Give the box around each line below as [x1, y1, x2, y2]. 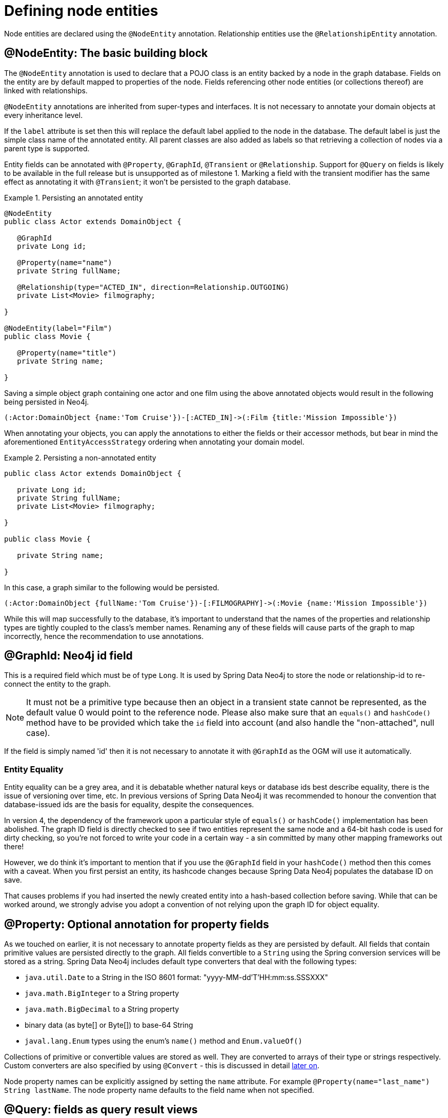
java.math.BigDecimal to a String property [25, 1005, 179, 1014]
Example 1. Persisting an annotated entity [4, 193, 143, 202]
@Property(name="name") [17, 258, 112, 267]
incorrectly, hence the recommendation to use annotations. [4, 631, 204, 641]
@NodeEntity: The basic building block [4, 47, 208, 60]
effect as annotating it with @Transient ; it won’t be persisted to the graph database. [4, 177, 291, 186]
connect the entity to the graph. [4, 680, 111, 689]
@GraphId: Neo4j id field [4, 649, 133, 663]
